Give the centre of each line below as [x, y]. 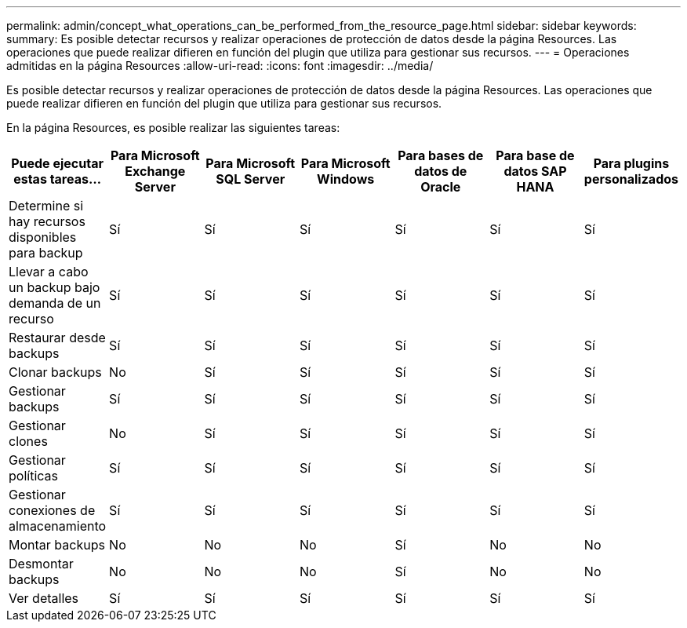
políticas [33, 476]
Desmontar [41, 564]
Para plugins [631, 163]
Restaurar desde [57, 338]
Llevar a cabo [49, 272]
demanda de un [55, 303]
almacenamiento [58, 526]
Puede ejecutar [57, 163]
